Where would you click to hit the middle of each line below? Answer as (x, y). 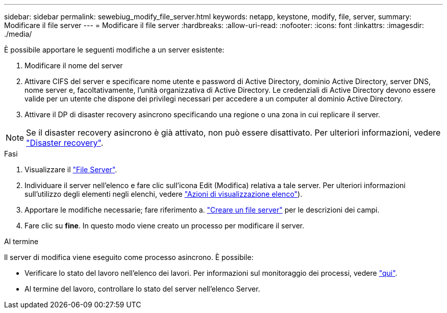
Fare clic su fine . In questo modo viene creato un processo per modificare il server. (165, 226)
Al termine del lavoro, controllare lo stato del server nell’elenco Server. (142, 289)
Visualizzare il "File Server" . (71, 169)
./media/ (18, 34)
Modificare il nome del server (74, 66)
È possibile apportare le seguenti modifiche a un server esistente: (114, 50)
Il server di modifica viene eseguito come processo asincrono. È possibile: (129, 257)
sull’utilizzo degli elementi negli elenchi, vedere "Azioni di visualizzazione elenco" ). (164, 194)
